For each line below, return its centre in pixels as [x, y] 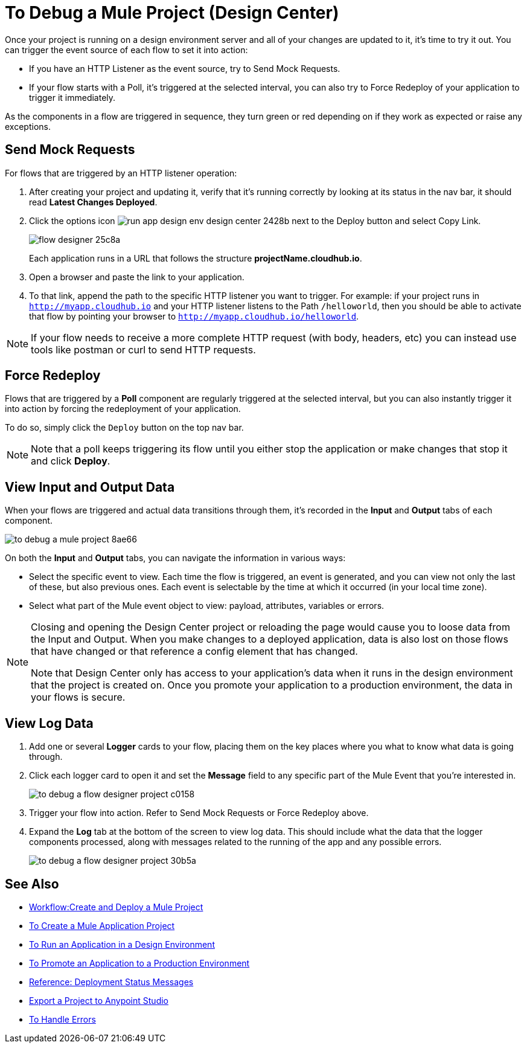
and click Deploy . [71, 461]
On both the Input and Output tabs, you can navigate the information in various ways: [175, 558]
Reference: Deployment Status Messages [111, 982]
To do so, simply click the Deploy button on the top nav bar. [124, 428]
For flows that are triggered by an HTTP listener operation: [121, 173]
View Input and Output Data [90, 487]
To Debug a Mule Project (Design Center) [172, 13]
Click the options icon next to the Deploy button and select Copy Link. [255, 220]
